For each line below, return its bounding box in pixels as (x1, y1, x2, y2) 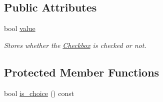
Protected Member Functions (4, 64, 159, 79)
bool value (4, 23, 35, 33)
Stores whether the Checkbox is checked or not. (4, 39, 146, 50)
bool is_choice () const (4, 87, 74, 98)
